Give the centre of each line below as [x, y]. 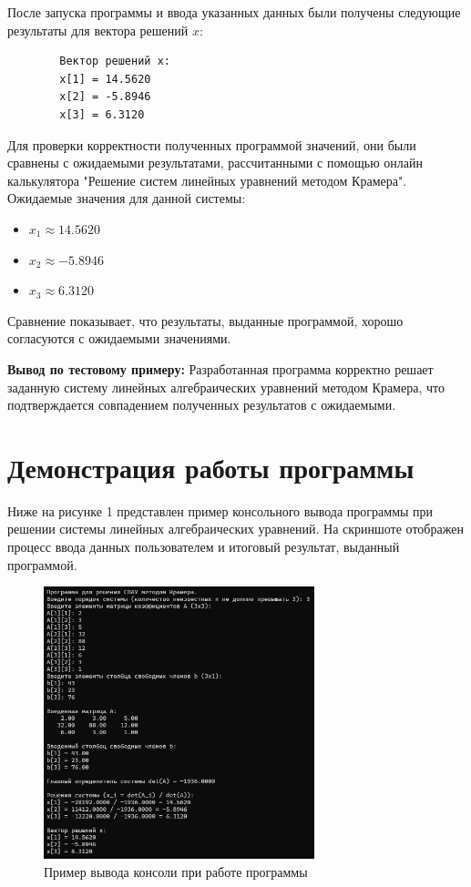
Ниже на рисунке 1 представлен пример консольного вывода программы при [220, 510]
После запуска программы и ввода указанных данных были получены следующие [234, 12]
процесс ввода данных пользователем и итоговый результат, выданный [204, 546]
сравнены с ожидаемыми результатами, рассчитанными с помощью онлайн [215, 163]
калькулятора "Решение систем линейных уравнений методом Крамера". [207, 180]
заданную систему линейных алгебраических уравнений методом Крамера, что [226, 387]
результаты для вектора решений [98, 30]
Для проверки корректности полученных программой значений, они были [212, 144]
